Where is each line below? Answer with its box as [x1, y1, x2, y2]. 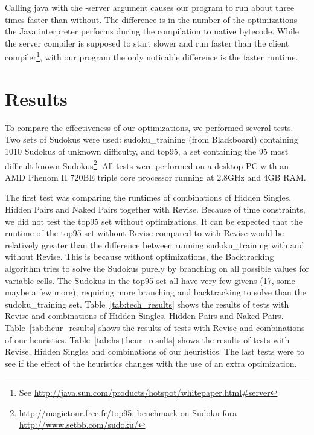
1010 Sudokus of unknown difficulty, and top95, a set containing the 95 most [5, 144, 289, 157]
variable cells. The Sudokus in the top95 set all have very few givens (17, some [5, 274, 295, 286]
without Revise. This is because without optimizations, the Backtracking [5, 250, 274, 263]
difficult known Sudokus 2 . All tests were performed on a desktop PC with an [5, 157, 289, 172]
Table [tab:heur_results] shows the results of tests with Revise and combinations [5, 321, 305, 333]
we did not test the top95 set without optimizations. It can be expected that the [5, 214, 303, 227]
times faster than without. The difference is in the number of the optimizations [5, 13, 298, 25]
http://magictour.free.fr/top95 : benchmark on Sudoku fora [19, 406, 237, 419]
